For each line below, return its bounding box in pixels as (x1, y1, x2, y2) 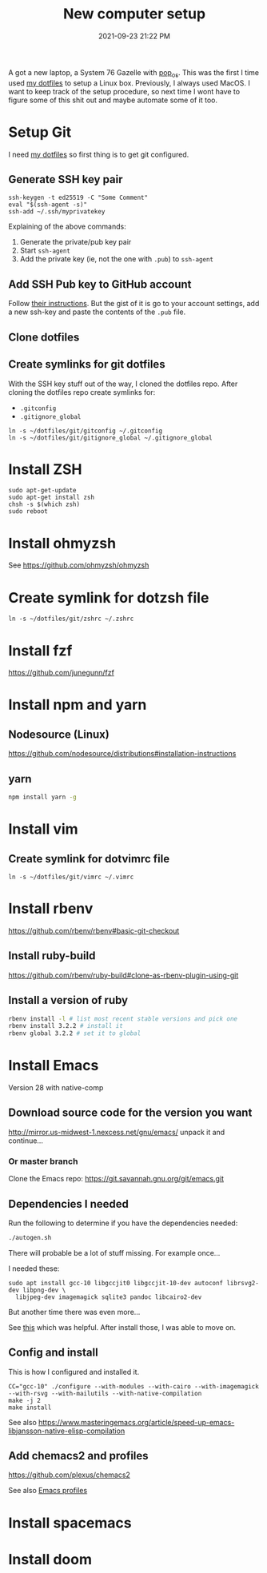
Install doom (8, 1550, 92, 1568)
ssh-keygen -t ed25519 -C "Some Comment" (8, 193, 149, 202)
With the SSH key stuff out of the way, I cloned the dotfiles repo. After (8, 379, 238, 388)
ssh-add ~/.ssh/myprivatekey (8, 208, 106, 216)
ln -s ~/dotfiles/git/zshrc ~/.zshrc (8, 615, 134, 623)
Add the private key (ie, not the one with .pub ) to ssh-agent (19, 254, 214, 264)
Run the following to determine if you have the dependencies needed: (8, 1218, 238, 1228)
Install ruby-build (8, 949, 96, 963)
